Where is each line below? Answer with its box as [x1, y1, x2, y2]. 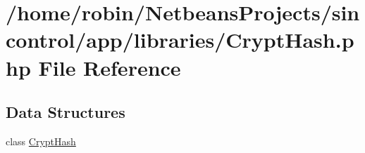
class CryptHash [6, 133, 76, 148]
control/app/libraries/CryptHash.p [6, 25, 354, 54]
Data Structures [6, 101, 125, 123]
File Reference [38, 53, 181, 81]
